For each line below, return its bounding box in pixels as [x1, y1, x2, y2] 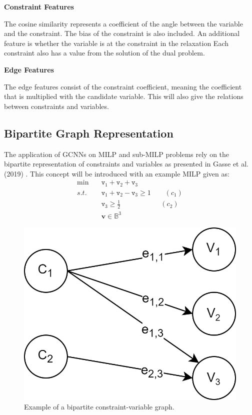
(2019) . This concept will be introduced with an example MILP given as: [4, 168, 229, 178]
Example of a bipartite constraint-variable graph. [24, 401, 174, 412]
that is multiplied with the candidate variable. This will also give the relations [4, 91, 243, 101]
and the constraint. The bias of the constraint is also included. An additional [4, 28, 240, 38]
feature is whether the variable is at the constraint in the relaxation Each [4, 37, 229, 48]
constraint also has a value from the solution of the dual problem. [4, 47, 205, 58]
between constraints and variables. [4, 100, 109, 111]
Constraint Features [4, 1, 74, 11]
